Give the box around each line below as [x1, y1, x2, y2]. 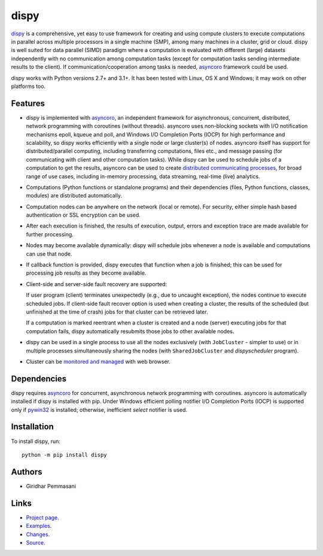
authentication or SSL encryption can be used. [26, 211, 141, 218]
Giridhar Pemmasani [26, 482, 76, 490]
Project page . [26, 514, 59, 521]
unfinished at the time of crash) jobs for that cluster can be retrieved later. [26, 308, 209, 315]
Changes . [26, 530, 50, 538]
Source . [26, 539, 45, 546]
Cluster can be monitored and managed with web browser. [26, 358, 170, 365]
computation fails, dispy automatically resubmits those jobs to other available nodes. [26, 327, 234, 335]
